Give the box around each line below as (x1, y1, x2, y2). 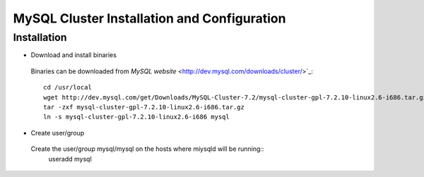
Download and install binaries (30, 51, 117, 59)
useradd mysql (48, 154, 92, 163)
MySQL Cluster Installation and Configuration (13, 11, 286, 26)
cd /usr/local (43, 83, 92, 92)
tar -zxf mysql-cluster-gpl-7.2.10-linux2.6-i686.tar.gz (43, 103, 245, 111)
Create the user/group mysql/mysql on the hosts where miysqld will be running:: (30, 145, 264, 153)
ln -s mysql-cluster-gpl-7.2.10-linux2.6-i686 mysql (43, 113, 230, 121)
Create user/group (30, 128, 85, 137)
